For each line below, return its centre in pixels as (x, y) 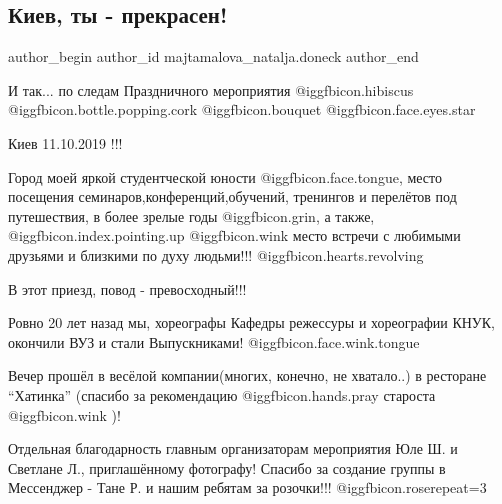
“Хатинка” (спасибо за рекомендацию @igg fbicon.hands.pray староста (222, 394)
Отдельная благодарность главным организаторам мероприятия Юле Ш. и (233, 448)
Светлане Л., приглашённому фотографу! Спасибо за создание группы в (227, 467)
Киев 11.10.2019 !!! (65, 142)
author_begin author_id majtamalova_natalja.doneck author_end (213, 56)
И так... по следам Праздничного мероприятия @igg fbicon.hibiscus (211, 89)
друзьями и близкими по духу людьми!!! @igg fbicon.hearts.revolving (216, 254)
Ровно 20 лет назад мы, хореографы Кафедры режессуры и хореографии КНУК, (252, 322)
